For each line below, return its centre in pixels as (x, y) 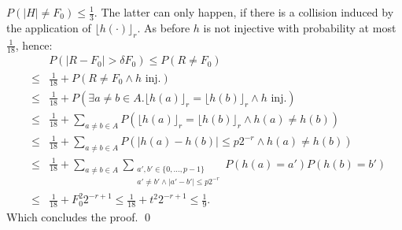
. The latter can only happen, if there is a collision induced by (244, 12)
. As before (164, 27)
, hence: (34, 45)
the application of (49, 27)
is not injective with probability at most (300, 27)
